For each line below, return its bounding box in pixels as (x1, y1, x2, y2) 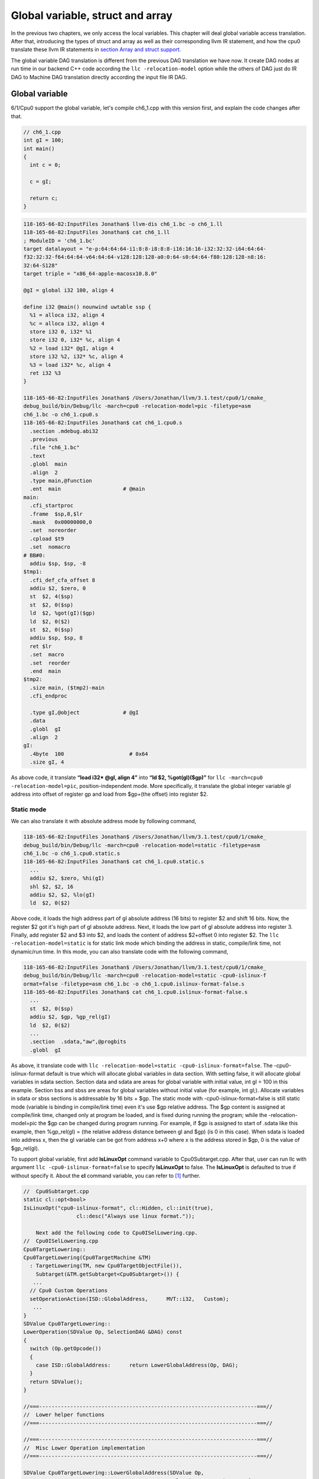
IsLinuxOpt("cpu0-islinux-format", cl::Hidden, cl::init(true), (23, 1204, 214, 1211)
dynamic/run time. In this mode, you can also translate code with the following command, (11, 948, 229, 955)
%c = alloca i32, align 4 (30, 320, 105, 327)
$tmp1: (23, 569, 43, 575)
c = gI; (30, 178, 52, 185)
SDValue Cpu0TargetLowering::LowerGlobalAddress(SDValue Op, (23, 1470, 204, 1476)
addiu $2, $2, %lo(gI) (30, 891, 96, 898)
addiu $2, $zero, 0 (30, 585, 86, 592)
